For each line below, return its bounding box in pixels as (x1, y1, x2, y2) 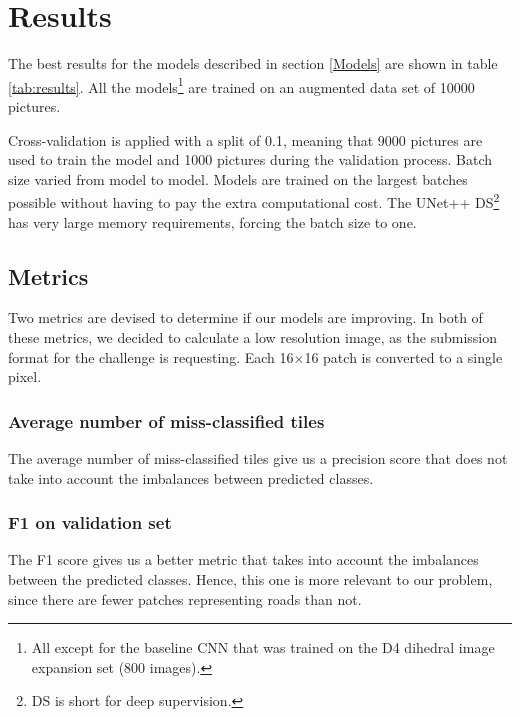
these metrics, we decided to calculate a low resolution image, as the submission (8, 326, 497, 347)
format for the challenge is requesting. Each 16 (8, 346, 294, 367)
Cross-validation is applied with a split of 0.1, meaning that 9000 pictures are (8, 129, 483, 150)
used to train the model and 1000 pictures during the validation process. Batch (8, 149, 493, 170)
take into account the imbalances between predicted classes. (8, 467, 374, 488)
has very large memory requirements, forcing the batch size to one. (8, 211, 417, 232)
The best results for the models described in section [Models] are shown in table (8, 53, 498, 74)
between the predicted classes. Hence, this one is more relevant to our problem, (8, 568, 493, 589)
